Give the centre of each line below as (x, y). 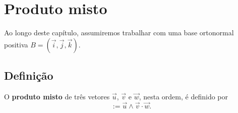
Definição (29, 75)
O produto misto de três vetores (57, 96)
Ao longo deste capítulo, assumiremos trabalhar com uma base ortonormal (119, 33)
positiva (16, 44)
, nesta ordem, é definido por (183, 96)
